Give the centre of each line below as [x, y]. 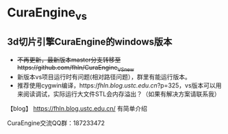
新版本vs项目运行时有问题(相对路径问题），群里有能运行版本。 [104, 77]
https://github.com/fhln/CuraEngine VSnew [76, 68]
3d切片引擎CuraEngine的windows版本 [90, 42]
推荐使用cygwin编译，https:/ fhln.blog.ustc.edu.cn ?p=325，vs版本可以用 [119, 85]
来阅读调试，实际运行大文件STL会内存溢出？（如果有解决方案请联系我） [118, 94]
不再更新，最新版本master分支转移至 [69, 59]
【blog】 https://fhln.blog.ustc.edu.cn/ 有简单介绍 [77, 109]
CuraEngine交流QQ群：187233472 [56, 123]
